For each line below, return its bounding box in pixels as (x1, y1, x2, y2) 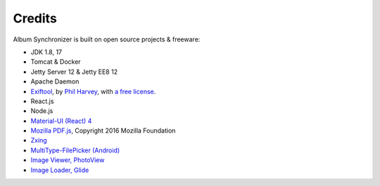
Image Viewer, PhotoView (30, 156, 105, 164)
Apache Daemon (30, 77, 80, 86)
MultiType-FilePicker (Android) (30, 146, 120, 154)
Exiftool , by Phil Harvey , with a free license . (30, 87, 156, 95)
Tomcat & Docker (30, 58, 81, 66)
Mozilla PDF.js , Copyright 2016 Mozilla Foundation (30, 126, 176, 135)
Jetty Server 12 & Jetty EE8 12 (30, 67, 118, 76)
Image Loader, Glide (30, 166, 89, 174)
